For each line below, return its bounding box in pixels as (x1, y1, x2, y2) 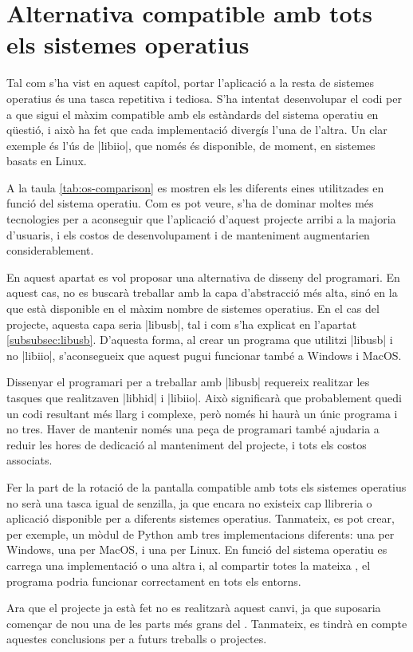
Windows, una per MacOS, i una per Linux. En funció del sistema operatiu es (6, 541, 387, 558)
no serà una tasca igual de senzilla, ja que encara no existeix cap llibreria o (6, 494, 372, 511)
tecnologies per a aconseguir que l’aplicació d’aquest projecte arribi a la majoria (6, 211, 396, 227)
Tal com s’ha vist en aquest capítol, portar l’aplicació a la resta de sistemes (6, 74, 375, 91)
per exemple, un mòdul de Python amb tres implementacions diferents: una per (6, 525, 395, 542)
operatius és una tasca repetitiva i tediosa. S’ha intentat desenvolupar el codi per (6, 89, 402, 106)
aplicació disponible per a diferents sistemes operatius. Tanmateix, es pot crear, (6, 510, 395, 527)
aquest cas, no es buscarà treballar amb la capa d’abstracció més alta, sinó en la (6, 284, 398, 301)
